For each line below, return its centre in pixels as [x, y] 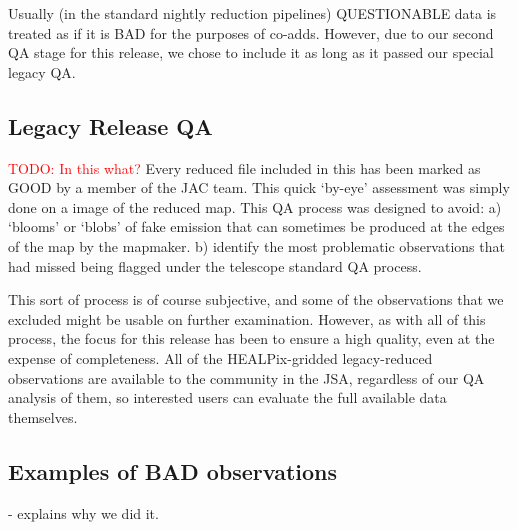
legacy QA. [42, 71]
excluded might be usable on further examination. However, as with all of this [247, 318]
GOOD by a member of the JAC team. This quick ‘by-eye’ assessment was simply [259, 187]
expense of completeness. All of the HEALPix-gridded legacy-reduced [220, 357]
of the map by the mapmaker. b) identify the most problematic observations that [256, 245]
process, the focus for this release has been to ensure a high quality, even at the [251, 338]
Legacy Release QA [110, 125]
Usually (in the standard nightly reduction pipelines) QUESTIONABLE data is [252, 13]
